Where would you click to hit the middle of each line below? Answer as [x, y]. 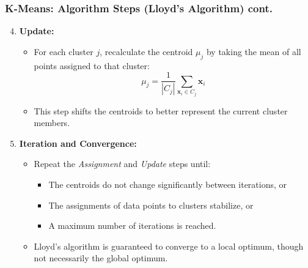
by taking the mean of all [254, 51]
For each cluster [64, 51]
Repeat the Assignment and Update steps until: [122, 164]
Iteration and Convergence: [78, 143]
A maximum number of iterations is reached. [132, 225]
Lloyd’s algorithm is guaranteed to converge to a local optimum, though [169, 246]
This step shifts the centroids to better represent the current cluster [161, 110]
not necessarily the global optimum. [101, 258]
